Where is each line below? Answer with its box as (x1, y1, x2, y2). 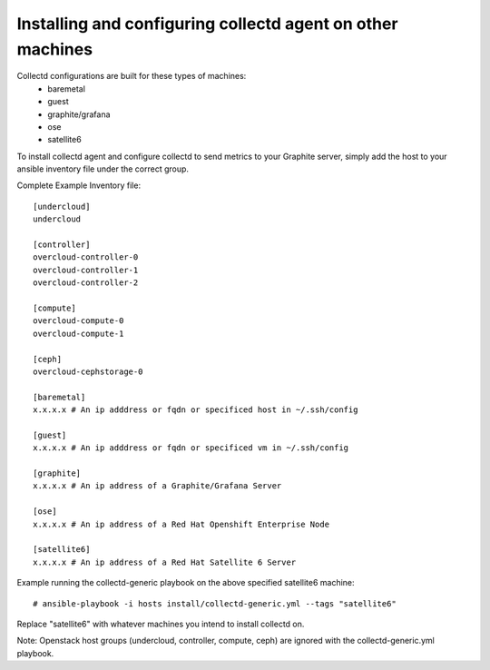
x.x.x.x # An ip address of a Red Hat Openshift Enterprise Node (33, 518, 330, 529)
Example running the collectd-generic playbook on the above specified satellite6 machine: (16, 577, 355, 588)
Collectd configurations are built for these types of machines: (16, 71, 247, 82)
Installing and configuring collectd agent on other (16, 14, 398, 34)
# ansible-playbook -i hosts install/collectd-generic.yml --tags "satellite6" (33, 598, 397, 608)
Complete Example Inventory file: (16, 180, 141, 191)
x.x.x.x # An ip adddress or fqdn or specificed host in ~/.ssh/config (33, 405, 358, 415)
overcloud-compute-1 (33, 328, 124, 339)
